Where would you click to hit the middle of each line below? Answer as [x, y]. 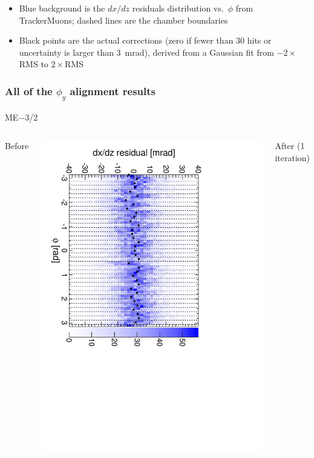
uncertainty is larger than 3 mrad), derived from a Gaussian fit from [146, 52]
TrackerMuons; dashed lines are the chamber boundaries [123, 20]
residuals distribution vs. [178, 8]
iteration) [293, 157]
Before [17, 146]
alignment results [113, 91]
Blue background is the [62, 8]
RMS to [34, 64]
